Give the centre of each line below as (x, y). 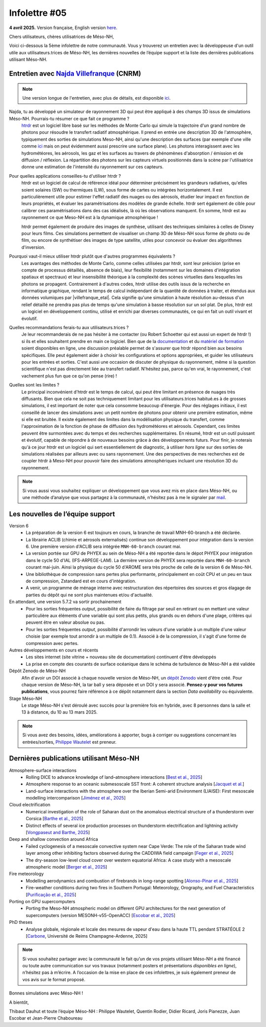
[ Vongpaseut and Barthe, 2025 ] (58, 833)
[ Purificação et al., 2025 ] (51, 894)
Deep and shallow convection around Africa (54, 839)
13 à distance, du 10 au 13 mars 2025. (60, 712)
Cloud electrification (30, 805)
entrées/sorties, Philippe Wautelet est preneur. (69, 742)
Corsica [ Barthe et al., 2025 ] (55, 819)
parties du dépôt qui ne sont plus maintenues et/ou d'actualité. (89, 595)
